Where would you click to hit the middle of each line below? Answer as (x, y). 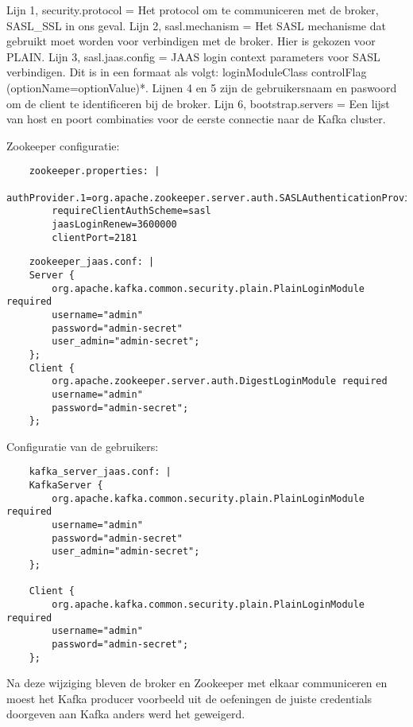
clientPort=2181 (95, 237)
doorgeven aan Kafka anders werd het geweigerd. (126, 714)
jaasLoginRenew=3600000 (114, 224)
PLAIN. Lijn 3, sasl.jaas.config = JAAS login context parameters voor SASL (193, 56)
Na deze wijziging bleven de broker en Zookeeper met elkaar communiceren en (197, 683)
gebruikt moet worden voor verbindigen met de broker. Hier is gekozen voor (191, 41)
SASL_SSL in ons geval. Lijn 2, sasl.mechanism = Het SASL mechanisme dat (196, 25)
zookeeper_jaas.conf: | (92, 262)
